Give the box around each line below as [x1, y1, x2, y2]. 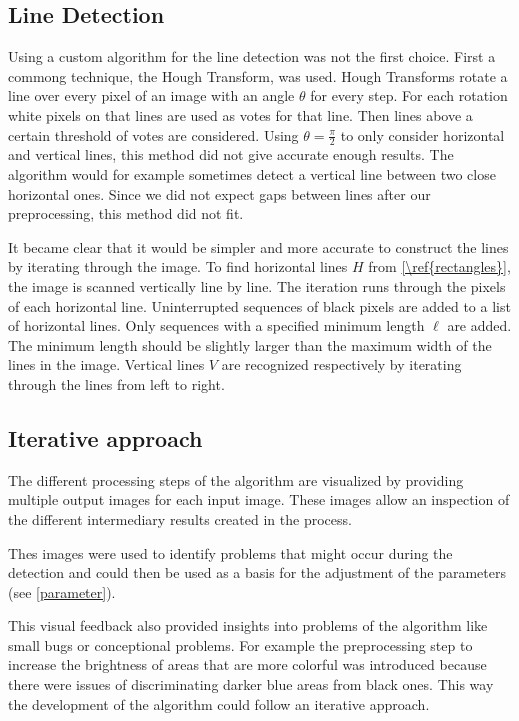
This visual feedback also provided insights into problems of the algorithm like [8, 615, 488, 636]
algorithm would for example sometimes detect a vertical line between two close [8, 164, 496, 184]
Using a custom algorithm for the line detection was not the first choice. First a [8, 46, 496, 67]
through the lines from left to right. [8, 373, 225, 394]
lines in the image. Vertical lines [8, 354, 205, 375]
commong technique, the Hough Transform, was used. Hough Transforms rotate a [8, 65, 508, 86]
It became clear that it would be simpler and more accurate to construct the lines [8, 236, 509, 257]
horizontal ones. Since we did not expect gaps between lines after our [8, 183, 431, 204]
